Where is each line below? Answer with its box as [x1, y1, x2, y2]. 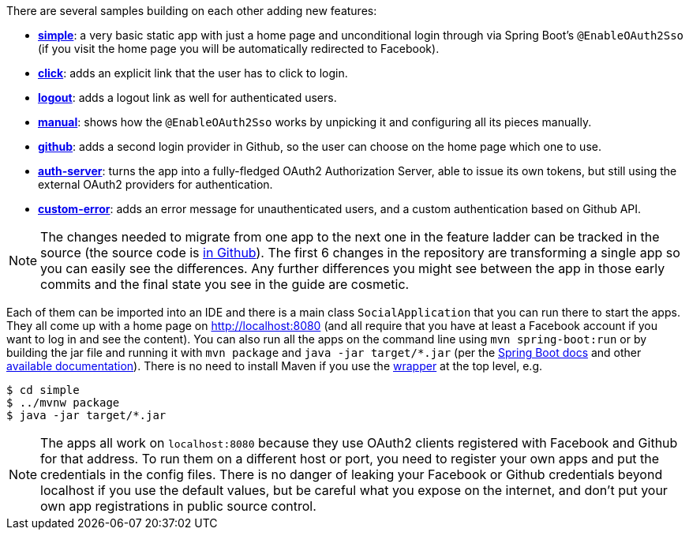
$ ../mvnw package [6, 396, 120, 409]
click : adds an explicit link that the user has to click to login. [38, 66, 348, 80]
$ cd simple [6, 384, 80, 396]
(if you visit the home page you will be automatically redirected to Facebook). [38, 42, 440, 55]
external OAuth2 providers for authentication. [38, 178, 273, 191]
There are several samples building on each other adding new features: [6, 4, 377, 17]
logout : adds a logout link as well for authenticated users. [38, 91, 337, 104]
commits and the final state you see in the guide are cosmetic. [40, 276, 410, 292]
